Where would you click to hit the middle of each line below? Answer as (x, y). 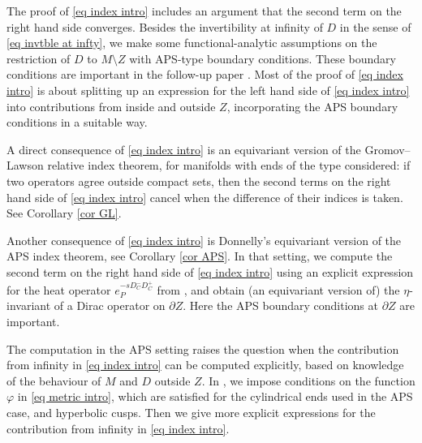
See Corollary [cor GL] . (64, 213)
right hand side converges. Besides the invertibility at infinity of (165, 26)
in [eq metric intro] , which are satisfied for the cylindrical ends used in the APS (215, 396)
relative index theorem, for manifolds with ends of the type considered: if (229, 165)
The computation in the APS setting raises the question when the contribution (203, 348)
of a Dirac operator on (110, 305)
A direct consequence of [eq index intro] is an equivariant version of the (184, 149)
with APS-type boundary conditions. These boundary (263, 58)
